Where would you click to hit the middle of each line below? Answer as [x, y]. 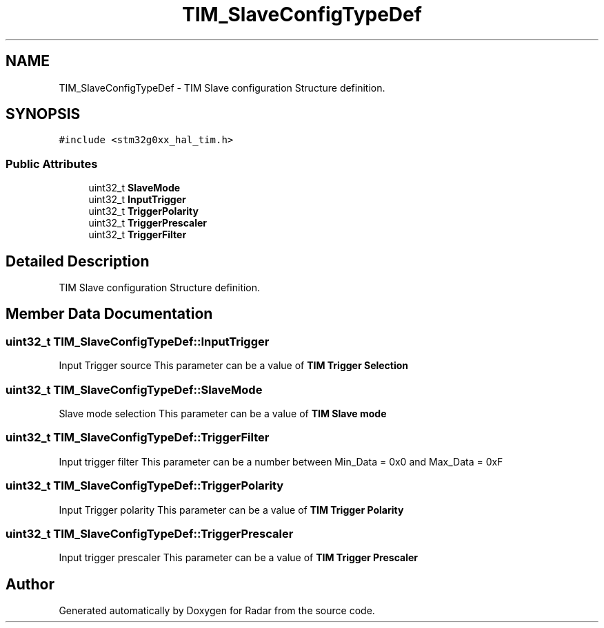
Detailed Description [78, 261]
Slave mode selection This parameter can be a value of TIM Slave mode [223, 414]
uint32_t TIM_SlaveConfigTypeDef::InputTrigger [138, 341]
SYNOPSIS [43, 114]
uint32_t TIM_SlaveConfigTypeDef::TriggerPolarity [145, 486]
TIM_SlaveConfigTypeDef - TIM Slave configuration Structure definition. [222, 87]
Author [30, 584]
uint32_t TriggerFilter [138, 235]
